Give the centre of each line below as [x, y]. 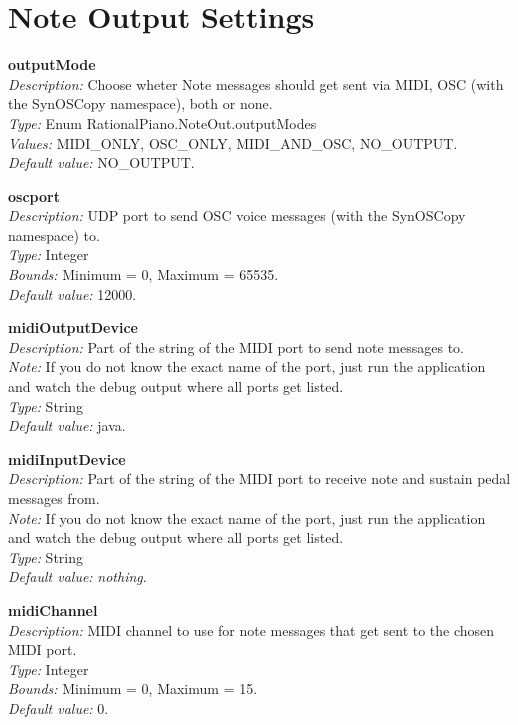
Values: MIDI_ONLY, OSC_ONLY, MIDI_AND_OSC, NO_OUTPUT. [233, 142]
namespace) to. [54, 234]
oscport [34, 195]
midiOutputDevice [73, 327]
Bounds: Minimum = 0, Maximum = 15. [133, 688]
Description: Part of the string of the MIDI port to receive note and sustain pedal [259, 478]
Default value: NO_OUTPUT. [101, 162]
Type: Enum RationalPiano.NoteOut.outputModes [162, 122]
